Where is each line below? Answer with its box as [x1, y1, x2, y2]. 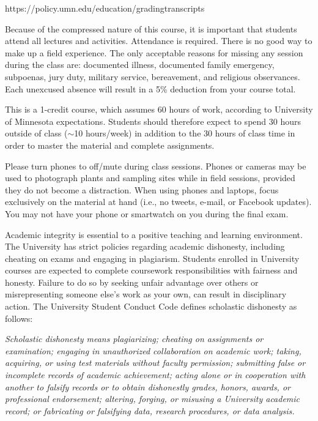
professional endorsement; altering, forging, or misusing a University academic [5, 392, 300, 405]
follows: [5, 311, 33, 324]
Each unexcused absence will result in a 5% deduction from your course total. [5, 82, 296, 95]
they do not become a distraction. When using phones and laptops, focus [5, 183, 279, 196]
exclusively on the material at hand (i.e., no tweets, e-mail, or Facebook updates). [5, 195, 312, 208]
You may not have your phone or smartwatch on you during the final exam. [5, 207, 289, 220]
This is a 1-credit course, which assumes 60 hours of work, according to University [5, 103, 313, 116]
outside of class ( [5, 127, 68, 140]
